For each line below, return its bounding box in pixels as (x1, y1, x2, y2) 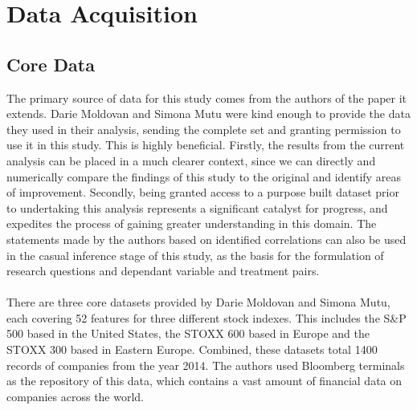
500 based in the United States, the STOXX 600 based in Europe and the (6, 325, 370, 342)
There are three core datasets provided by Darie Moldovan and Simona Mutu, (6, 294, 390, 311)
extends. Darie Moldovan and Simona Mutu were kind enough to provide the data (6, 105, 411, 122)
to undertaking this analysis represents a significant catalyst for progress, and (6, 199, 388, 216)
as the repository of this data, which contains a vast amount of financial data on (6, 372, 403, 389)
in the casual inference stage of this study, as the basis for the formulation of (6, 246, 384, 263)
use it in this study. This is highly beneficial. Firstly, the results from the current (6, 136, 405, 153)
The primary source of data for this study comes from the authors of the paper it (6, 89, 407, 106)
